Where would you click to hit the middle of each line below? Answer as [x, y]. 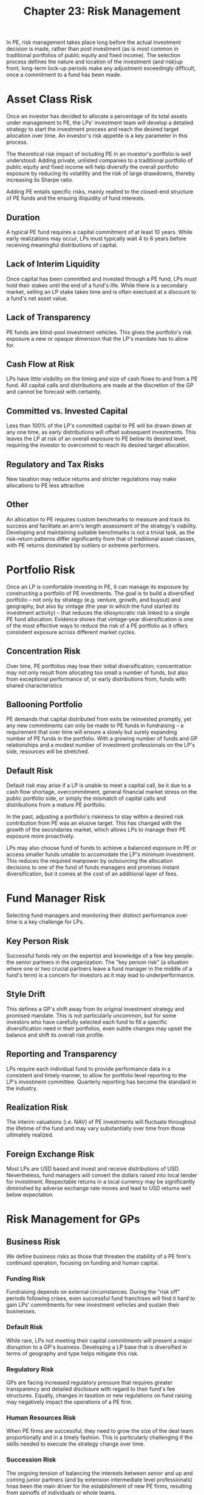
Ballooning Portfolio [45, 705]
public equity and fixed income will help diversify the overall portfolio [93, 167]
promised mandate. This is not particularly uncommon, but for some [91, 1015]
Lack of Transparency [49, 317]
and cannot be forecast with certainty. [54, 392]
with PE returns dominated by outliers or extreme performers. [83, 545]
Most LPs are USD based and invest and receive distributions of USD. [93, 1169]
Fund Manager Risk [56, 898]
